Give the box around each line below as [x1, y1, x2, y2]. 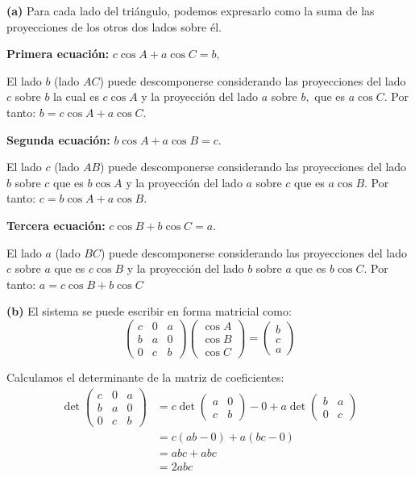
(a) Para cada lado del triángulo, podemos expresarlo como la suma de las [6, 2, 375, 19]
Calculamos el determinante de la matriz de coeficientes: [6, 369, 284, 386]
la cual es [53, 88, 99, 105]
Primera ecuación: [6, 45, 110, 62]
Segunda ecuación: [6, 131, 110, 148]
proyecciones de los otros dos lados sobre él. [6, 18, 222, 35]
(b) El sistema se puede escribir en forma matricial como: [6, 303, 292, 320]
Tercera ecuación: [6, 216, 106, 233]
